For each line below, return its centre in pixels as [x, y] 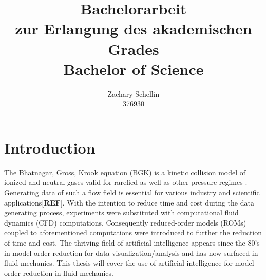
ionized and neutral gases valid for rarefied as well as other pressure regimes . [126, 182]
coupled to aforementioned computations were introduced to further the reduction [133, 232]
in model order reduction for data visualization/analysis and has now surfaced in [131, 253]
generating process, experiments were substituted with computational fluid [121, 212]
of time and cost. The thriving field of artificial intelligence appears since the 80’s [132, 242]
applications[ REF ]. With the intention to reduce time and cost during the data [129, 202]
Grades [134, 49]
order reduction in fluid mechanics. [59, 273]
